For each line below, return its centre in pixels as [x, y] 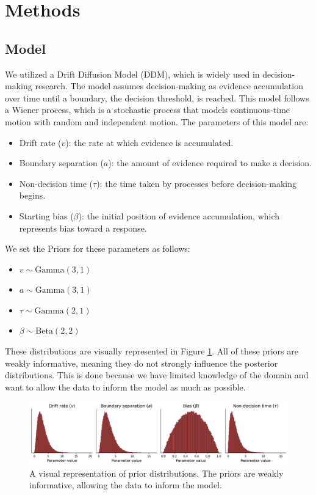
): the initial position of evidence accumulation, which [179, 215]
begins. [32, 195]
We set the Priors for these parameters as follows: [98, 248]
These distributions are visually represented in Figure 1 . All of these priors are [152, 351]
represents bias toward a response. [83, 228]
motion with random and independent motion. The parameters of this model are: [157, 121]
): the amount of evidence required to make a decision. [210, 163]
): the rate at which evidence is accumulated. [149, 142]
